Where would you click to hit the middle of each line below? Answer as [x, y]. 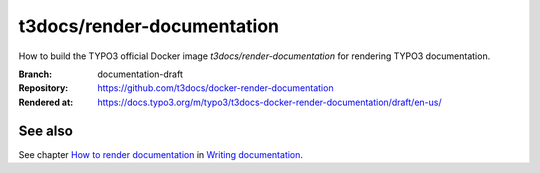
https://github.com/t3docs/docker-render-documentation [215, 88]
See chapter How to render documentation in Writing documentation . [161, 154]
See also [46, 130]
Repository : [43, 88]
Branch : [35, 74]
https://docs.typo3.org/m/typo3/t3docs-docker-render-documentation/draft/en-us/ [269, 102]
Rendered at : [46, 102]
